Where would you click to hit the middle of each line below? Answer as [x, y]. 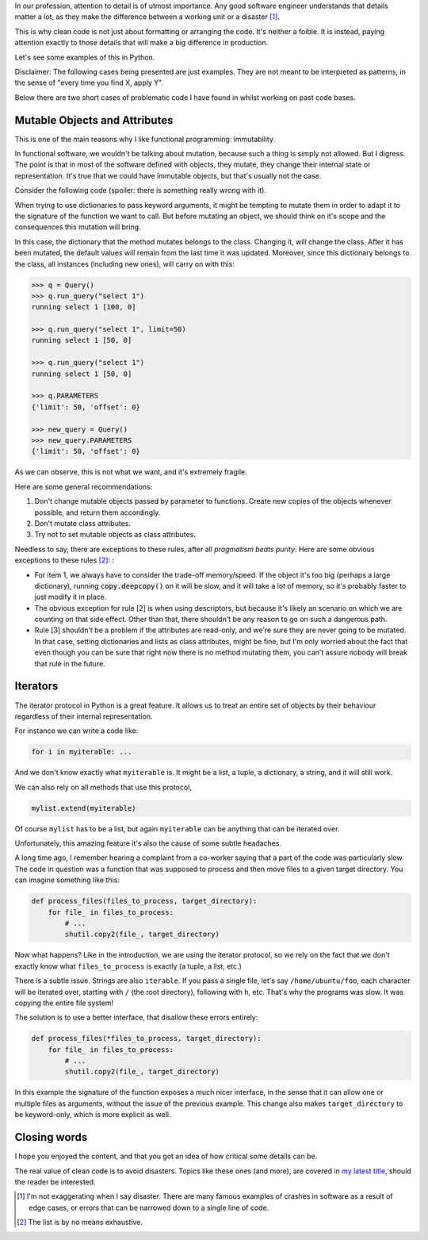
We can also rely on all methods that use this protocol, [103, 787]
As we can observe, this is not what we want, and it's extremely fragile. [131, 472]
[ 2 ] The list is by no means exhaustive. [80, 1223]
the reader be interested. [55, 1181]
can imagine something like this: [67, 880]
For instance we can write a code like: [76, 731]
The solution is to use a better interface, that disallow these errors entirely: [136, 1017]
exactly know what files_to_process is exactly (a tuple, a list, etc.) [128, 966]
